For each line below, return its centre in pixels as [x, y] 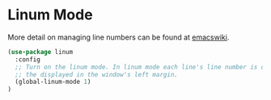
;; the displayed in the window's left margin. [97, 74]
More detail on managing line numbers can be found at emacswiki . [119, 37]
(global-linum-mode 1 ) [53, 82]
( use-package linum [40, 52]
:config [28, 59]
